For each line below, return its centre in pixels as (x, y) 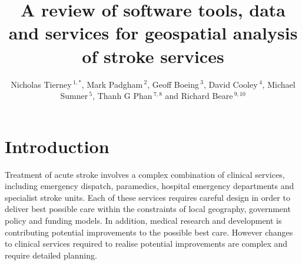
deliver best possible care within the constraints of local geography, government (148, 209)
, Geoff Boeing (173, 84)
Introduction (57, 146)
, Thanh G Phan (122, 96)
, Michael (279, 84)
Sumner (74, 96)
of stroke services (153, 56)
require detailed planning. (51, 255)
